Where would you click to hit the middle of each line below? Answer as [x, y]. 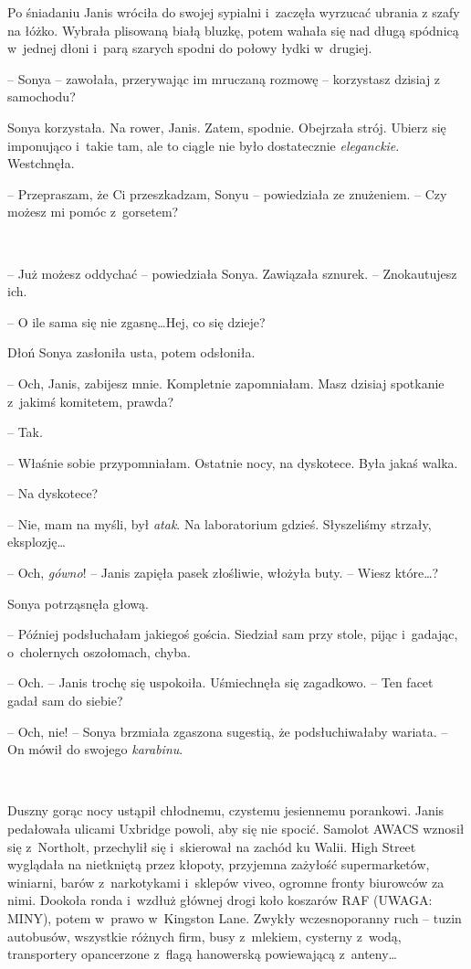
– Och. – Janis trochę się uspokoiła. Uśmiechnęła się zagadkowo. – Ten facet [220, 682]
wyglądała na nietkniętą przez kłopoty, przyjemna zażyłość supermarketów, [219, 864]
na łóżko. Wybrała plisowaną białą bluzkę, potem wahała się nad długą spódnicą [233, 30]
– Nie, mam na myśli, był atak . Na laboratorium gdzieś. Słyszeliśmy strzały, [220, 523]
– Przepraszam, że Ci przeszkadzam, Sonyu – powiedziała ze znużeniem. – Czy [227, 193]
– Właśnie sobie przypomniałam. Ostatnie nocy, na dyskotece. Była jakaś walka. [233, 462]
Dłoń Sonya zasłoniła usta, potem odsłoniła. [131, 352]
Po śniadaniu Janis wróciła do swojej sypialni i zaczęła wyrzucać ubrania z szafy [234, 12]
